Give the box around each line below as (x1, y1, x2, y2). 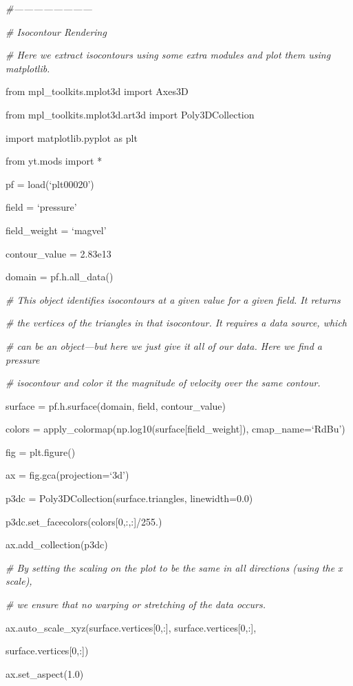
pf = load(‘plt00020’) (6, 176, 94, 191)
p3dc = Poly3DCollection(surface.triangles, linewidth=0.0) (6, 491, 253, 506)
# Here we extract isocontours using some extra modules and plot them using (6, 48, 331, 62)
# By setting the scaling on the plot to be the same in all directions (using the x (6, 560, 343, 574)
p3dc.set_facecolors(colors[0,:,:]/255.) (6, 514, 162, 528)
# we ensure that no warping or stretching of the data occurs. (6, 597, 266, 612)
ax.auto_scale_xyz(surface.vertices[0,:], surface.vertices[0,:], (6, 620, 257, 634)
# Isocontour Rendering (6, 24, 107, 39)
